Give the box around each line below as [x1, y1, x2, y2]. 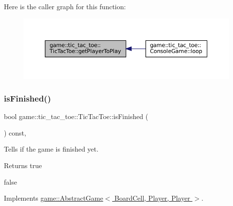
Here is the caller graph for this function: [4, 1, 126, 11]
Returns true [4, 160, 42, 170]
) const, [4, 127, 26, 137]
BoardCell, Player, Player [114, 193, 190, 203]
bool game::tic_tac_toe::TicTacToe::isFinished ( [4, 111, 149, 121]
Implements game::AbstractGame [4, 193, 103, 203]
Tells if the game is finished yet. [4, 144, 99, 154]
